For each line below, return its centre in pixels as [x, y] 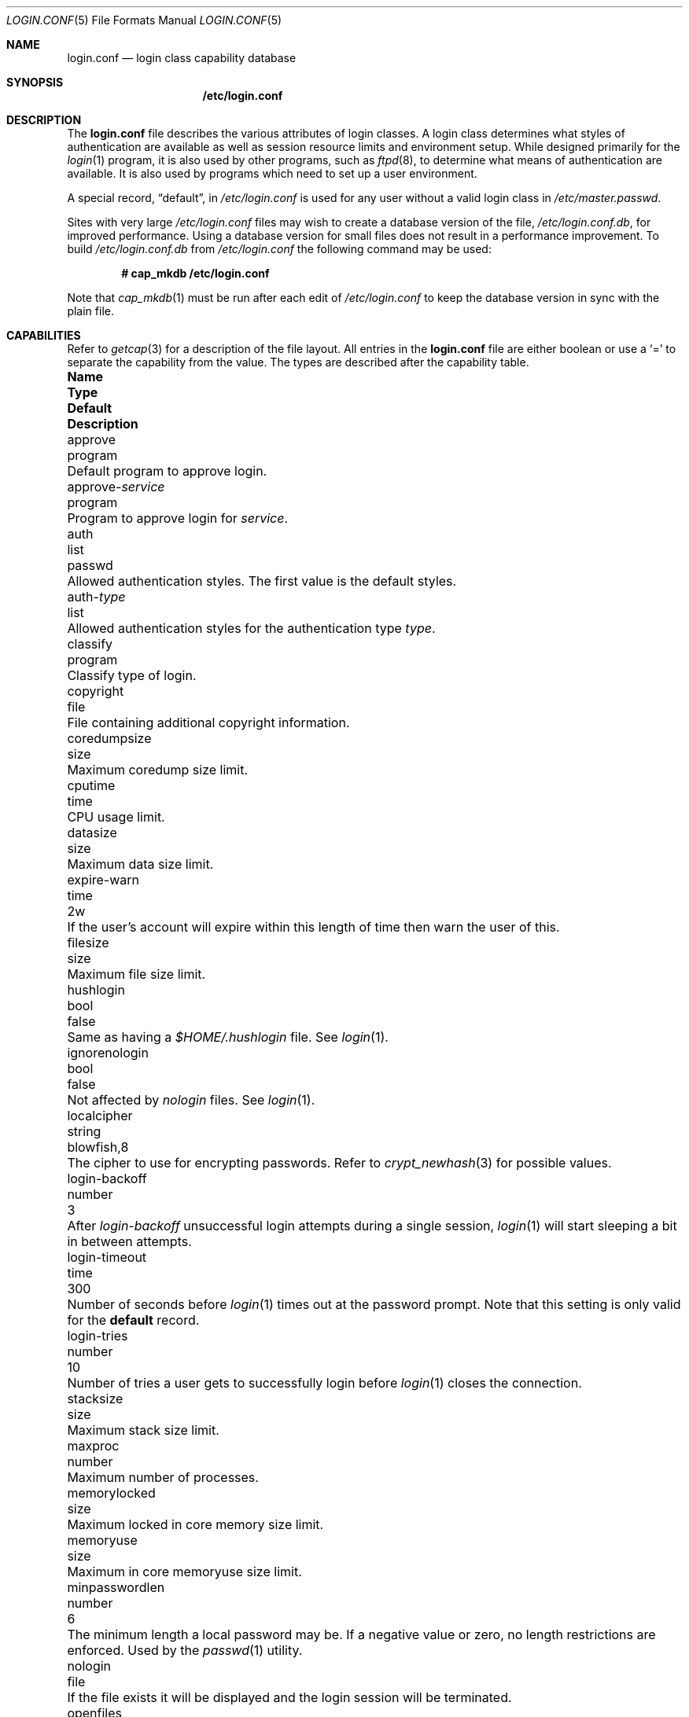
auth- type [96, 597]
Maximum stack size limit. [143, 1430]
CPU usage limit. [116, 817]
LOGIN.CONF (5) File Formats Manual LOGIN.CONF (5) [144, 20]
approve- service [116, 487]
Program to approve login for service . [178, 518]
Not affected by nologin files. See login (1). [191, 1100]
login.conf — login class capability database [182, 58]
